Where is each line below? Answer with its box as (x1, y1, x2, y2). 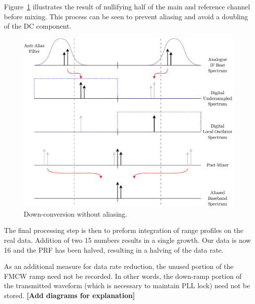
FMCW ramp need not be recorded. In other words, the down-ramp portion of (4, 270, 242, 281)
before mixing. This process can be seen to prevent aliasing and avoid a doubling (4, 11, 248, 21)
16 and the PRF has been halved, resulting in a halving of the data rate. (4, 244, 223, 255)
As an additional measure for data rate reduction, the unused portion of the (4, 261, 234, 271)
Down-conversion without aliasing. (24, 208, 128, 219)
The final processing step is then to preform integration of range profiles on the (4, 225, 244, 235)
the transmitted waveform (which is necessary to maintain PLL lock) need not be (4, 280, 250, 291)
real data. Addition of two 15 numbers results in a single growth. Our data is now (4, 234, 251, 245)
